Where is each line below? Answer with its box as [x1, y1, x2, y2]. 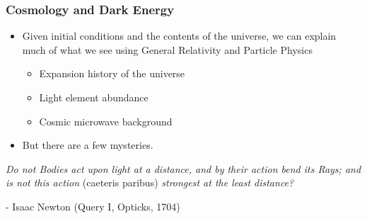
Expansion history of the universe [39, 66, 185, 81]
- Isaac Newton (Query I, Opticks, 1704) [6, 198, 180, 213]
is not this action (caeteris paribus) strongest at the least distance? [6, 175, 294, 190]
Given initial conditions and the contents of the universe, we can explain [22, 28, 337, 43]
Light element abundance [39, 90, 148, 104]
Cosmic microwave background [39, 113, 173, 128]
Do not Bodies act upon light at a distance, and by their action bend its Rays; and [6, 161, 361, 176]
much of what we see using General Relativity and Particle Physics [22, 42, 313, 57]
